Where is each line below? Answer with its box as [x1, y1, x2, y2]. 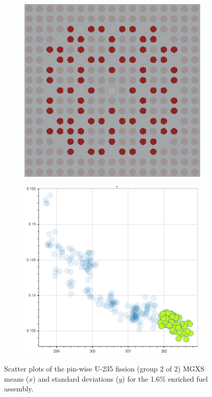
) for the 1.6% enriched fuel [122, 373, 208, 384]
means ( [4, 373, 29, 384]
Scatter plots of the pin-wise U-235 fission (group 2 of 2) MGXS [4, 363, 205, 374]
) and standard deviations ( [33, 373, 119, 384]
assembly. [4, 383, 34, 394]
